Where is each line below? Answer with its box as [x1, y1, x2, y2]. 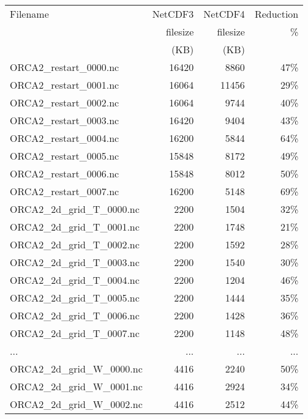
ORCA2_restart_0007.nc [10, 184, 119, 198]
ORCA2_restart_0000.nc [10, 60, 119, 74]
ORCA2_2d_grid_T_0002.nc [10, 237, 140, 251]
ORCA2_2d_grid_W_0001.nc [10, 379, 143, 393]
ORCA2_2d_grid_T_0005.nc [10, 291, 140, 305]
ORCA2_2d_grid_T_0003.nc [10, 255, 140, 269]
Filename [10, 7, 49, 21]
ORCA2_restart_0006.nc [10, 166, 119, 180]
